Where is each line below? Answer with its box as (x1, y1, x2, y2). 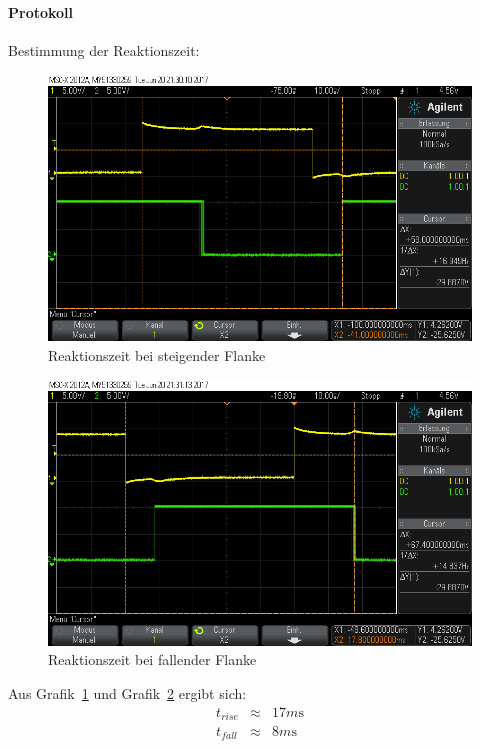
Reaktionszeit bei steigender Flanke (48, 344, 266, 365)
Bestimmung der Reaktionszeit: (8, 39, 200, 60)
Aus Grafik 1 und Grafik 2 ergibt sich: (8, 682, 247, 703)
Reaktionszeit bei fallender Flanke (48, 649, 257, 670)
